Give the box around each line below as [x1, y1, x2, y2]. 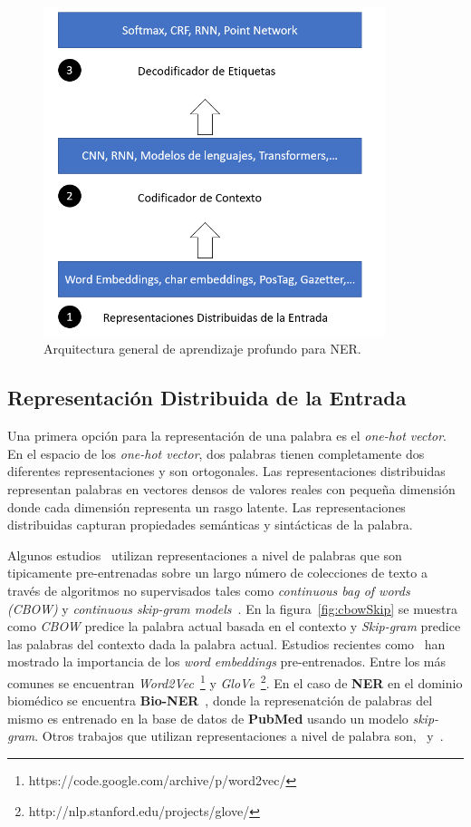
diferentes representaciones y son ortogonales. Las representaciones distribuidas [7, 462, 446, 481]
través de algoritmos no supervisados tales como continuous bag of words [7, 580, 410, 599]
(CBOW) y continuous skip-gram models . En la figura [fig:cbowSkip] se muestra [7, 598, 457, 618]
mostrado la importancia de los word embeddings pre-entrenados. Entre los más [7, 652, 447, 671]
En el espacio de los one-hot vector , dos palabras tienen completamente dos [7, 443, 425, 462]
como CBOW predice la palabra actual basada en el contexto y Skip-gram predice [7, 617, 461, 636]
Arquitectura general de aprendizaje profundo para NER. [43, 339, 361, 358]
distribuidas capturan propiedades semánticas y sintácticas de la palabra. [7, 515, 413, 534]
